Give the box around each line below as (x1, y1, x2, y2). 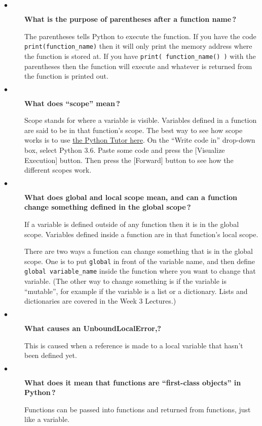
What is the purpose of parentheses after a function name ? (24, 14, 236, 24)
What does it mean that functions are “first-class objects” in (24, 377, 241, 387)
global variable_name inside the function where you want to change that (24, 266, 256, 276)
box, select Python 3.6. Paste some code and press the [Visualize (24, 145, 225, 155)
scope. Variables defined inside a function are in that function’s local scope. (24, 228, 258, 239)
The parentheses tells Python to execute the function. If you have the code (24, 30, 256, 41)
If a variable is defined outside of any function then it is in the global (24, 219, 239, 230)
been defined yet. (24, 350, 77, 361)
